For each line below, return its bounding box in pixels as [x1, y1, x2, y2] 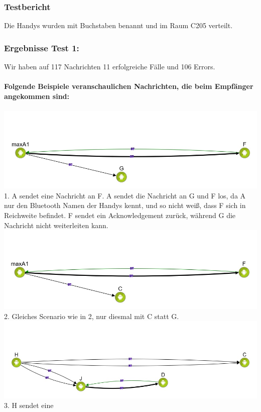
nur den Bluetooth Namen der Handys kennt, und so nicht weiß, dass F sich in [4, 200, 246, 211]
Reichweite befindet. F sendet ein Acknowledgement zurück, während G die [4, 210, 236, 220]
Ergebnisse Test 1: [4, 41, 79, 54]
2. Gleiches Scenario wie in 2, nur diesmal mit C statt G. [4, 311, 179, 321]
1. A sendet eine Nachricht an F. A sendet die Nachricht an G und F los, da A [4, 190, 246, 200]
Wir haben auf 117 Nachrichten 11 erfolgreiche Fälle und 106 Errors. [4, 61, 215, 72]
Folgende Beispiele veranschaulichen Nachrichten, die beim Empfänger [4, 81, 253, 91]
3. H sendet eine [4, 400, 54, 410]
